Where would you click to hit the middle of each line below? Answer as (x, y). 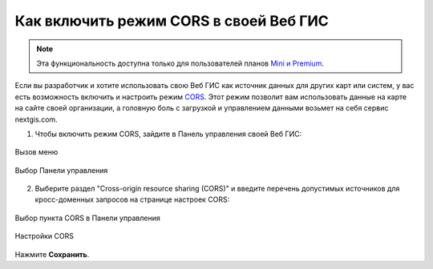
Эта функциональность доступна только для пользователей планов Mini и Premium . (180, 63)
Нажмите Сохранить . (52, 254)
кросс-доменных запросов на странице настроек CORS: (132, 199)
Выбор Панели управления (61, 170)
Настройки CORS (44, 236)
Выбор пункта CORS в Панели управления (87, 218)
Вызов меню (36, 152)
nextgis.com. (36, 119)
